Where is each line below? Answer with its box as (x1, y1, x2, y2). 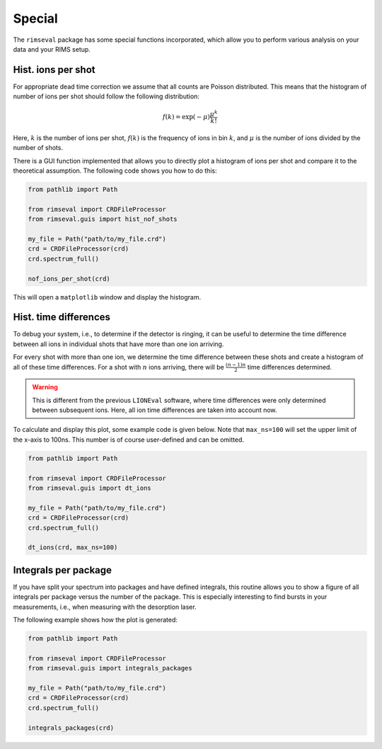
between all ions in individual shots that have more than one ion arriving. (13, 340, 224, 348)
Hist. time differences (13, 311, 111, 324)
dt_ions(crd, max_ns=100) (28, 544, 118, 551)
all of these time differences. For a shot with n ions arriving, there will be (13, 362, 224, 371)
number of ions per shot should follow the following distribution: (13, 92, 199, 101)
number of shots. (13, 144, 64, 152)
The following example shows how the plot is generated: (13, 616, 178, 624)
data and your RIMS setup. (13, 45, 91, 53)
